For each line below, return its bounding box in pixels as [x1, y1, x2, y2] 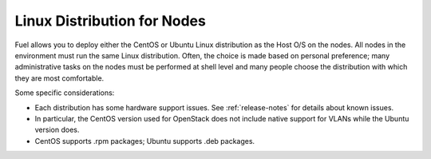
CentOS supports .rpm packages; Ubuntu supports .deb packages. [34, 136, 255, 145]
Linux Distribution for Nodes [14, 12, 207, 30]
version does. [34, 125, 80, 135]
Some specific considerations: [14, 88, 115, 97]
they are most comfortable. [14, 73, 105, 83]
